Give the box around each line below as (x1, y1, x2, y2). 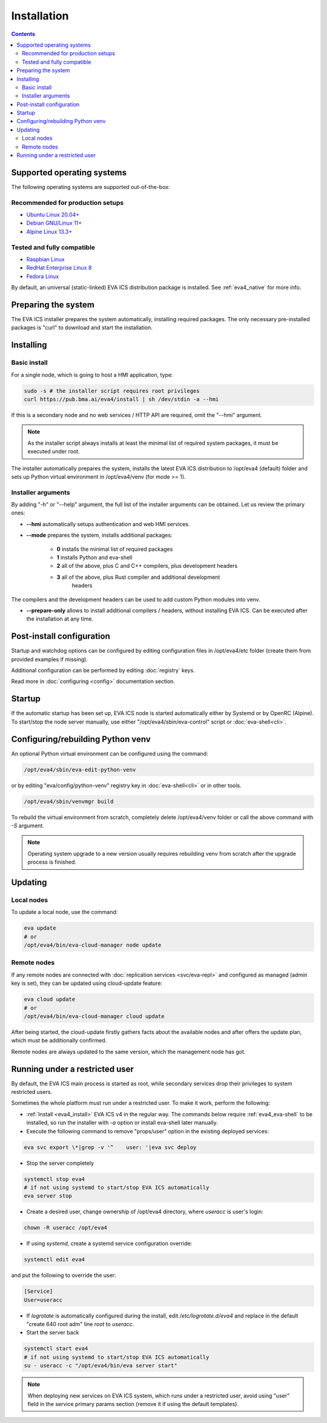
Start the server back (26, 1329, 79, 1336)
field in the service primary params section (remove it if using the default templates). (27, 1400, 239, 1407)
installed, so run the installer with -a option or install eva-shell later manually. (26, 1119, 218, 1127)
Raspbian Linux (26, 255, 65, 263)
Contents (11, 30, 36, 38)
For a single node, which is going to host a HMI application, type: (11, 371, 173, 378)
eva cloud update (24, 996, 76, 1003)
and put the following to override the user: (11, 1271, 116, 1279)
